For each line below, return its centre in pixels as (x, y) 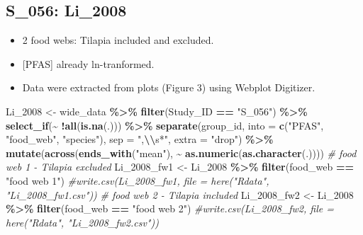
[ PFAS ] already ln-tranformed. (88, 63)
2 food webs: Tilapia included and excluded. (118, 40)
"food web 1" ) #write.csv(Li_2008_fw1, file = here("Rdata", (138, 180)
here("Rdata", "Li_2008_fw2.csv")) (82, 222)
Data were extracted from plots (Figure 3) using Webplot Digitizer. (169, 87)
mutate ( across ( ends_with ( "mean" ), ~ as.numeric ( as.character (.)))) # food (181, 153)
